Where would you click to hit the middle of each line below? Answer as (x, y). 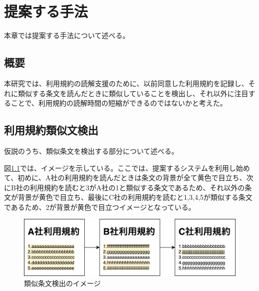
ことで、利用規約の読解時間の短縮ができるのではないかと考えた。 (119, 103)
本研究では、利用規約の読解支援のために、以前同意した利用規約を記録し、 (126, 83)
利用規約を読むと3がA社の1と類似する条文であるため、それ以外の (137, 187)
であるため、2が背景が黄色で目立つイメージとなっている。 (100, 207)
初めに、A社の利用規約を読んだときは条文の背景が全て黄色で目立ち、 (132, 178)
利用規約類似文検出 (51, 130)
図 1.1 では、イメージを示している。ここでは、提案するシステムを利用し (120, 168)
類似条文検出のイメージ (62, 283)
